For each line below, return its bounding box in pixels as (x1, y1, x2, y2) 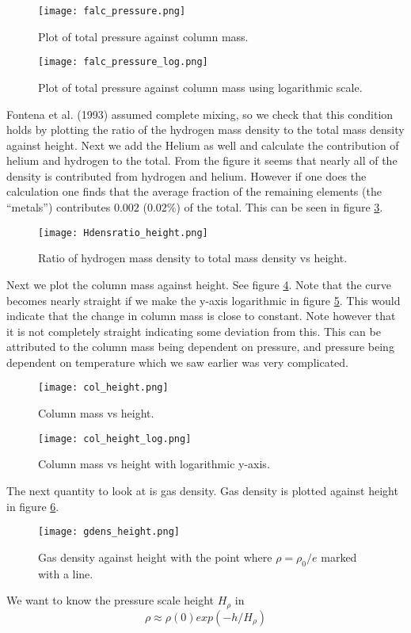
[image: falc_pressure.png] (38, 6, 186, 17)
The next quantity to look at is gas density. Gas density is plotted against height (6, 482, 398, 498)
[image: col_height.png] (38, 382, 169, 394)
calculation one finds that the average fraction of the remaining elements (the (6, 183, 382, 200)
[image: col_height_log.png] (38, 433, 192, 444)
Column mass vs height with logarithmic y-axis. (38, 456, 270, 472)
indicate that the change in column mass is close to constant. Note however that (6, 307, 396, 324)
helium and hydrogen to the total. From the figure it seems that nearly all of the (6, 152, 398, 169)
